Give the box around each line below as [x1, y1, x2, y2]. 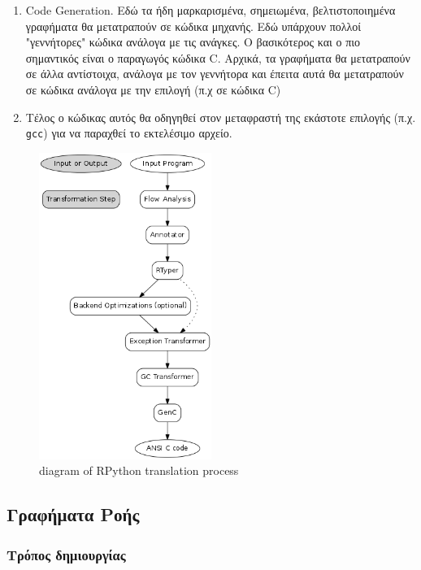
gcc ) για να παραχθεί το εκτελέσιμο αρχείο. [25, 124, 232, 141]
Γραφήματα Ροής [7, 502, 140, 527]
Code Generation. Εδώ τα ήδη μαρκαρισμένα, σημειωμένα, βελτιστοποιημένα [25, 2, 396, 18]
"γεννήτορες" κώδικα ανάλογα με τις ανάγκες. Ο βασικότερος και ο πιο [25, 33, 361, 50]
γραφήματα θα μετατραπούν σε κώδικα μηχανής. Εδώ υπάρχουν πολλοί [25, 17, 362, 34]
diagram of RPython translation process [39, 462, 239, 479]
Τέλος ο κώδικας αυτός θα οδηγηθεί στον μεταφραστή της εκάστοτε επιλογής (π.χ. [25, 108, 416, 125]
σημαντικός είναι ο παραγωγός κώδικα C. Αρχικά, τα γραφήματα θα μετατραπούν [25, 49, 410, 66]
